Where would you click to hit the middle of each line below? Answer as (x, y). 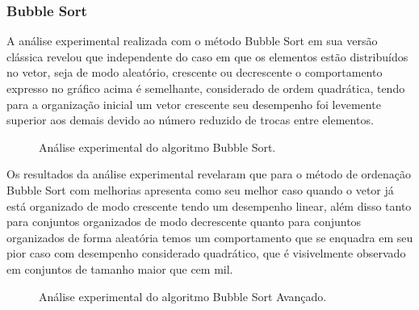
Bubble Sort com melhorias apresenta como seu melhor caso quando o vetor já (200, 189)
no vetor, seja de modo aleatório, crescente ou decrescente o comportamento (195, 72)
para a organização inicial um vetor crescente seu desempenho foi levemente (194, 104)
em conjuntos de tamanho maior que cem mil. (120, 268)
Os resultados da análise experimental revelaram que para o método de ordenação (209, 174)
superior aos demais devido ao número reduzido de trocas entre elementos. (190, 120)
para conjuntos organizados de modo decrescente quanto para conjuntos (184, 222)
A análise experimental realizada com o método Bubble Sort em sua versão (192, 41)
